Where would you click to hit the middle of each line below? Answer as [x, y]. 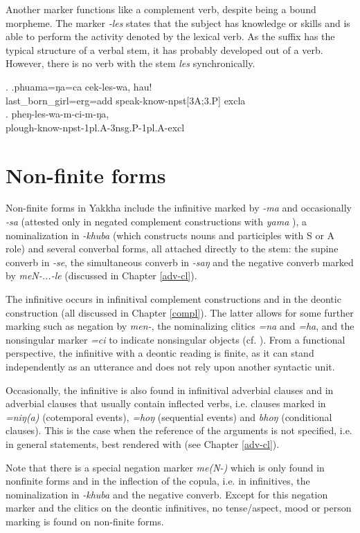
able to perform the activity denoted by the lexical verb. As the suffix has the [170, 36]
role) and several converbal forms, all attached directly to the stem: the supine [172, 249]
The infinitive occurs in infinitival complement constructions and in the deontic [173, 299]
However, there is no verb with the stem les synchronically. [130, 63]
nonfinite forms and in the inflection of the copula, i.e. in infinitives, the [158, 481]
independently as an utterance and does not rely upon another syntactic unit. [170, 366]
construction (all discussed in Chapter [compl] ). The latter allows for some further [180, 312]
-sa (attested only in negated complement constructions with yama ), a [156, 222]
